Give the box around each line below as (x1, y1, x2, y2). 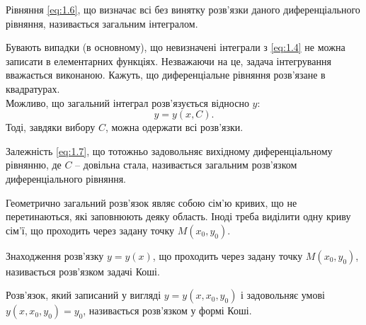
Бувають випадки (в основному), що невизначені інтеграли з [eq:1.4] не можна (6, 40, 345, 55)
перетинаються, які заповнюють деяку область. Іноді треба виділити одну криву (6, 209, 351, 224)
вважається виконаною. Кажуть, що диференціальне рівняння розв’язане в (6, 67, 326, 82)
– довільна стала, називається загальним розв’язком (75, 157, 297, 172)
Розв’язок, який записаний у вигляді (6, 287, 161, 302)
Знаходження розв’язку (6, 248, 104, 263)
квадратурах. (6, 81, 60, 96)
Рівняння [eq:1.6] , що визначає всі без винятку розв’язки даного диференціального (6, 2, 360, 16)
